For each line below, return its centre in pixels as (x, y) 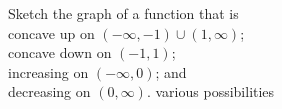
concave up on (51, 32)
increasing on (48, 71)
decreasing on (49, 91)
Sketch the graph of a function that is (123, 13)
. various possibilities (210, 91)
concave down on (60, 52)
